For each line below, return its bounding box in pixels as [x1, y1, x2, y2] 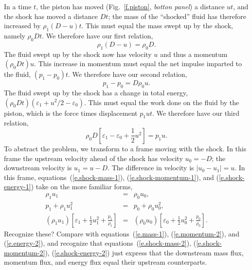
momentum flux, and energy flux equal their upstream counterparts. [4, 257, 207, 267]
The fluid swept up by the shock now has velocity [4, 49, 152, 59]
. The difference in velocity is [108, 162, 194, 173]
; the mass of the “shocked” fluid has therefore [108, 11, 246, 21]
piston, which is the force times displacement [4, 108, 138, 118]
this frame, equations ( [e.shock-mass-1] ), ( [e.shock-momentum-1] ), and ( [4, 172, 219, 182]
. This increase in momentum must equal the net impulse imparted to [34, 58, 242, 69]
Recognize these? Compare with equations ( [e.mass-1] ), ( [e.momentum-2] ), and [4, 228, 239, 238]
